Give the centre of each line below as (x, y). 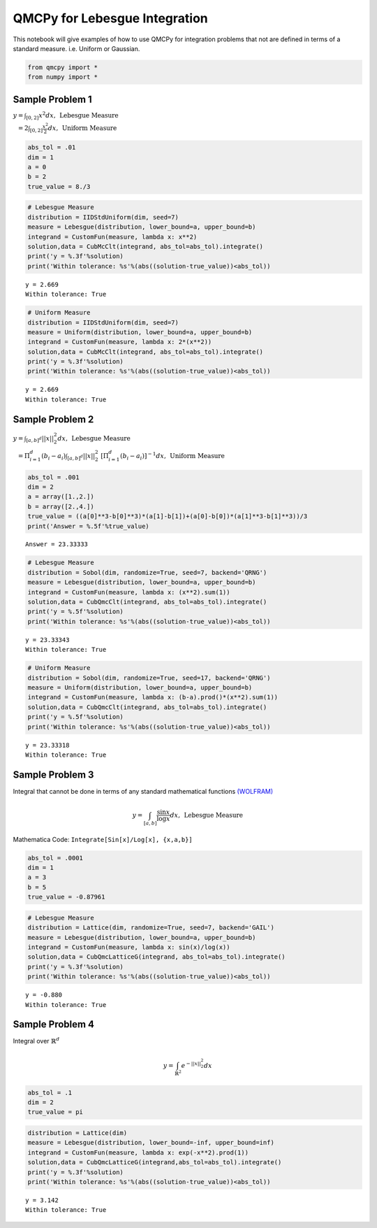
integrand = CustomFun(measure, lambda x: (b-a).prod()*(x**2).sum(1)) (153, 697)
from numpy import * (62, 77)
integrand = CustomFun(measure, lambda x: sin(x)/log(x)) (129, 947)
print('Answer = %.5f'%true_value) (88, 526)
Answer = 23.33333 (57, 544)
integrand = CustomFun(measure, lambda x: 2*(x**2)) (120, 342)
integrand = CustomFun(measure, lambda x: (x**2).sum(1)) (129, 592)
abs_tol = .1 (50, 1092)
